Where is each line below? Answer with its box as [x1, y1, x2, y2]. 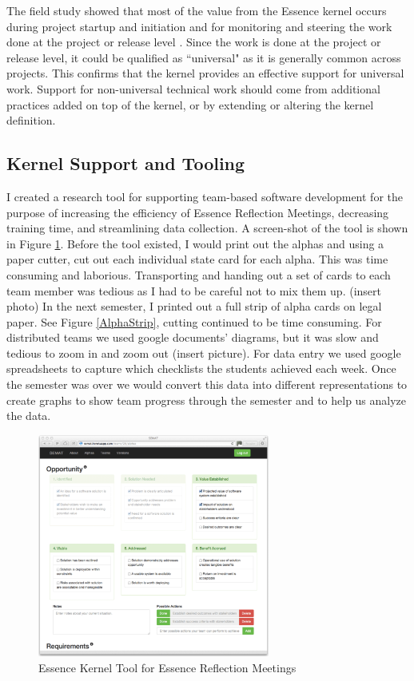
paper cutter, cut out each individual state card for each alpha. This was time [6, 251, 388, 267]
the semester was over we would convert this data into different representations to [6, 376, 408, 393]
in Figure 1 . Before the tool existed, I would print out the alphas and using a [6, 235, 384, 251]
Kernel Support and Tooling [6, 151, 245, 176]
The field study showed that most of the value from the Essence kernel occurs [6, 2, 387, 18]
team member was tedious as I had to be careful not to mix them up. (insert [6, 282, 381, 299]
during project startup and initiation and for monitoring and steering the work [6, 18, 392, 34]
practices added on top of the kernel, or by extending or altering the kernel [6, 96, 374, 113]
